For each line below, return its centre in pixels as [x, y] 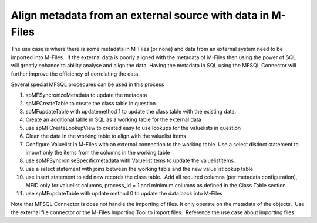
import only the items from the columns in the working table [98, 153]
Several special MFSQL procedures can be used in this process [87, 84]
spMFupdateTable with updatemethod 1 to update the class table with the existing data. [131, 112]
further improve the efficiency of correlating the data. [75, 74]
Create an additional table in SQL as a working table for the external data [114, 119]
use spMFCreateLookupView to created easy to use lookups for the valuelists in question [133, 128]
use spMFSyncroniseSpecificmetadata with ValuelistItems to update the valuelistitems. [130, 160]
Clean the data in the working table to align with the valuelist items [106, 136]
